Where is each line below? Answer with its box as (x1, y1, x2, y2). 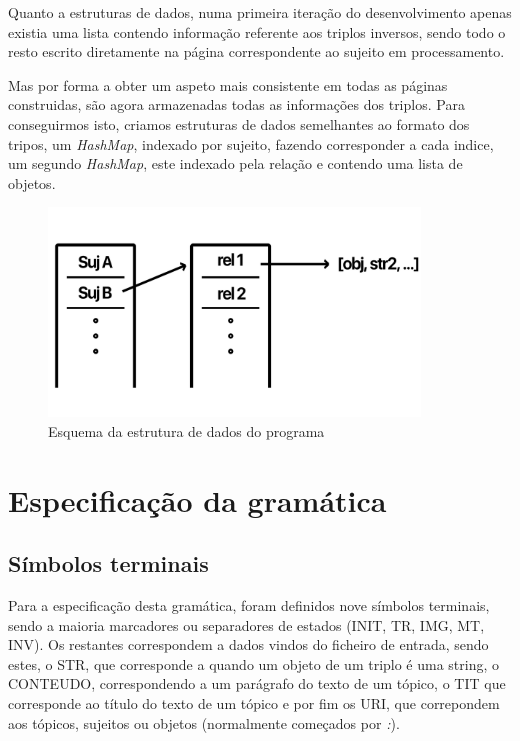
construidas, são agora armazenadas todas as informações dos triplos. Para (8, 94, 465, 115)
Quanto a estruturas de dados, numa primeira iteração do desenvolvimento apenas (8, 2, 512, 22)
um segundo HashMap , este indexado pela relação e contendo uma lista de (8, 153, 463, 174)
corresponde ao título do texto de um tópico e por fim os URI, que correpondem (8, 692, 500, 713)
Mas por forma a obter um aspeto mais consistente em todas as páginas (8, 74, 448, 95)
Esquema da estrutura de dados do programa (48, 420, 325, 441)
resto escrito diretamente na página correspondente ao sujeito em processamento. (8, 41, 505, 62)
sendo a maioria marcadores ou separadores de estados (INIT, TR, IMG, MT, (8, 614, 485, 635)
